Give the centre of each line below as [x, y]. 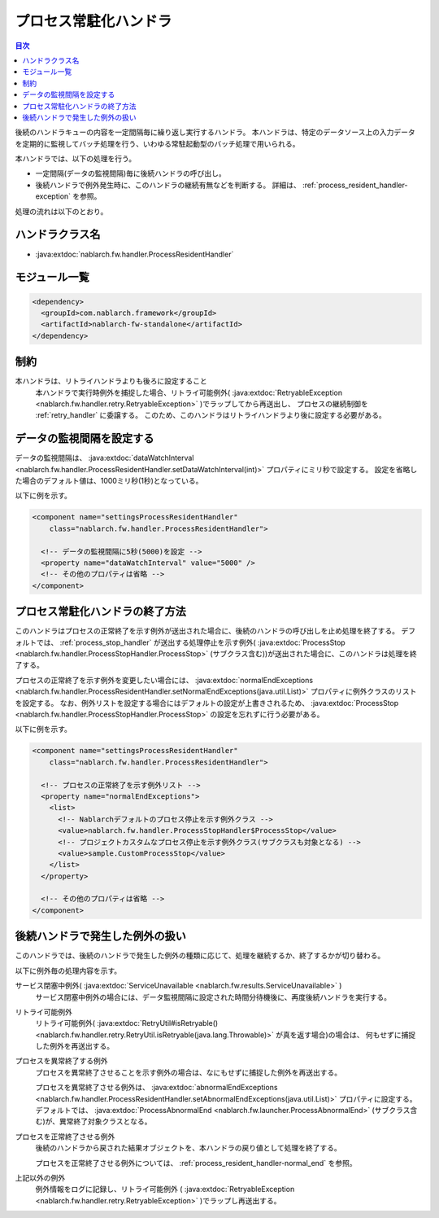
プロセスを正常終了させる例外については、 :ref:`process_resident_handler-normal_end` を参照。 [196, 1163]
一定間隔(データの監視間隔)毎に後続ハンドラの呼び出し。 [131, 173]
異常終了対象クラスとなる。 [105, 1122]
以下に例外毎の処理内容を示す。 [68, 970]
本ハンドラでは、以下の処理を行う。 [76, 159]
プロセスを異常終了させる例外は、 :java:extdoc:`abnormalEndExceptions [156, 1088]
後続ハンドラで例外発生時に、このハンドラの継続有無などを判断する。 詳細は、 [168, 185]
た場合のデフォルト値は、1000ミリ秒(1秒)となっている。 [109, 481]
